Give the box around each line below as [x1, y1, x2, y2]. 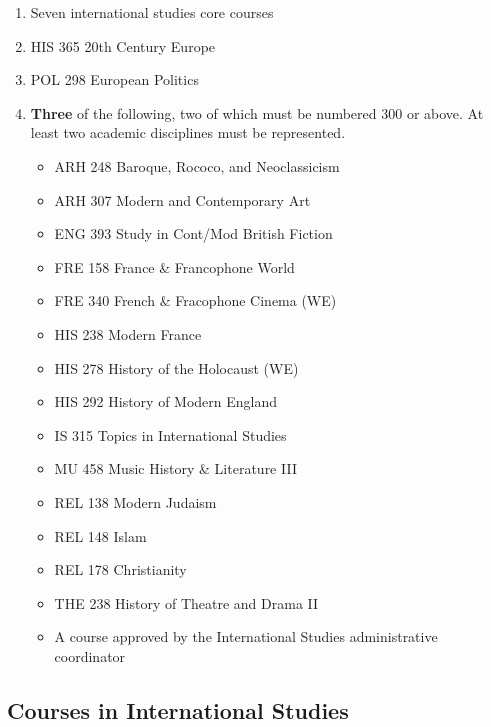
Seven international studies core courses [30, 2, 274, 22]
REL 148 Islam [54, 525, 147, 546]
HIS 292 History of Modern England [54, 391, 278, 412]
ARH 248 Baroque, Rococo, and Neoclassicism [54, 155, 340, 176]
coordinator [54, 645, 126, 666]
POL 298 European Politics [30, 69, 199, 90]
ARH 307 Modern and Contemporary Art [54, 189, 311, 210]
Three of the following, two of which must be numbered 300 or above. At [30, 102, 484, 123]
